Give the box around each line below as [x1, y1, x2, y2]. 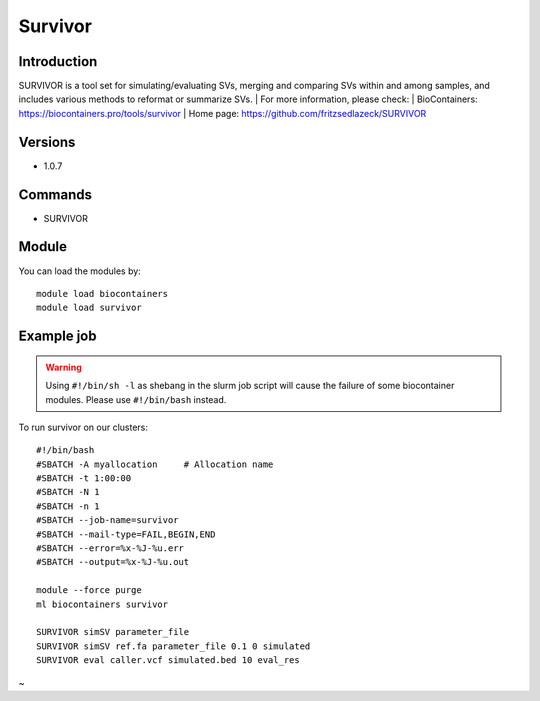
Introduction [18, 53, 98, 70]
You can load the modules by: [18, 265, 142, 277]
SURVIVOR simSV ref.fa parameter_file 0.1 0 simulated [36, 640, 311, 652]
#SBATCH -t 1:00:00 [36, 473, 132, 484]
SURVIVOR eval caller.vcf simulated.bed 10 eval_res [36, 655, 300, 666]
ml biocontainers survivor [36, 598, 169, 610]
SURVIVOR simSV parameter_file [36, 626, 190, 638]
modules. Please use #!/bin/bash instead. [45, 393, 227, 405]
